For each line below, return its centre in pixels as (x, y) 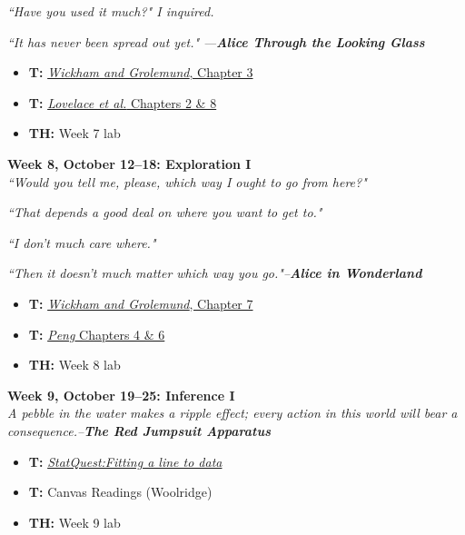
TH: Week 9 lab (74, 522)
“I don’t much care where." (82, 242)
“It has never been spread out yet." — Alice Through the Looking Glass (216, 41)
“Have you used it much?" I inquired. (111, 11)
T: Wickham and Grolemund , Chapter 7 (141, 303)
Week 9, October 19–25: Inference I (121, 395)
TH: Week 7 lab (74, 133)
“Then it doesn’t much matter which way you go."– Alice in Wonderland (215, 273)
